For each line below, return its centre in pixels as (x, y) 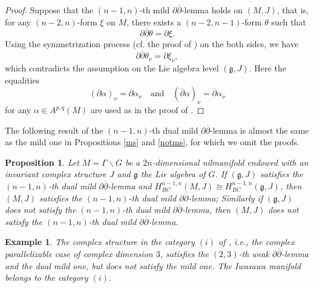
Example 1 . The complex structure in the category (100, 242)
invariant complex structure (56, 174)
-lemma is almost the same (260, 130)
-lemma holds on (212, 10)
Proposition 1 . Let (42, 162)
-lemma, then (206, 210)
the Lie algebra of (173, 174)
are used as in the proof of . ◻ (147, 110)
